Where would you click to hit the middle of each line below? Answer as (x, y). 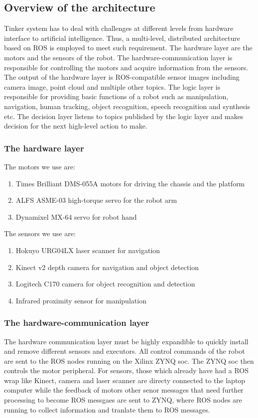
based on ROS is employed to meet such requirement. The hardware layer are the (128, 48)
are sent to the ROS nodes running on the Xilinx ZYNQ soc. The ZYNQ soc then (129, 360)
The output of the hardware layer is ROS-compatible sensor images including (122, 77)
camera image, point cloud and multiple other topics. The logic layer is (112, 86)
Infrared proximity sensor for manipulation (81, 300)
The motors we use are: (40, 166)
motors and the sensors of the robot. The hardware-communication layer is (118, 57)
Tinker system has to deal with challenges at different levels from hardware (119, 28)
